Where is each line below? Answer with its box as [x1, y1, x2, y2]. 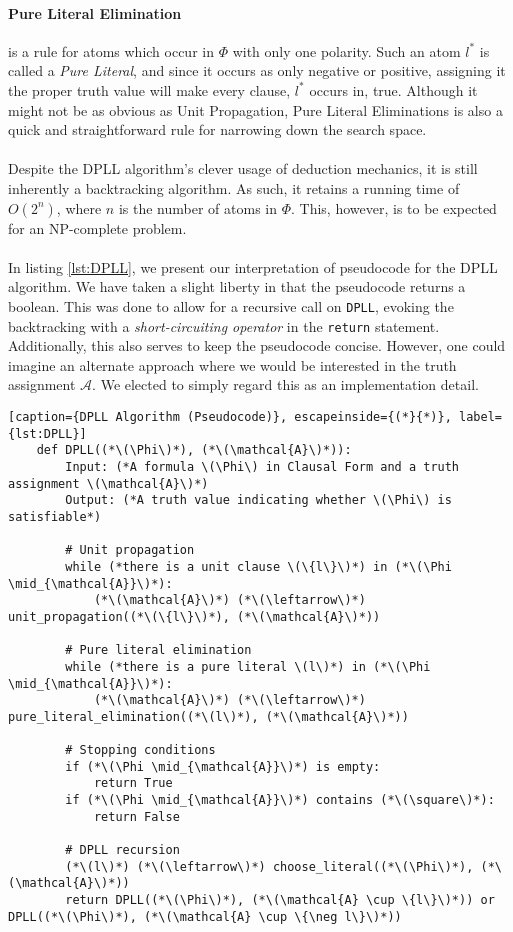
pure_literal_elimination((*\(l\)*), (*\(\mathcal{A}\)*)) [8, 709, 409, 724]
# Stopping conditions [65, 743, 216, 758]
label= [459, 410, 502, 425]
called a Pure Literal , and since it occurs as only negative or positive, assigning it [8, 60, 506, 81]
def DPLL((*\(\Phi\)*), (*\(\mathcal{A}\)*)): [36, 443, 352, 458]
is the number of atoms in [118, 197, 278, 218]
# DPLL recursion [65, 843, 180, 858]
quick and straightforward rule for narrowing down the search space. [8, 119, 427, 140]
